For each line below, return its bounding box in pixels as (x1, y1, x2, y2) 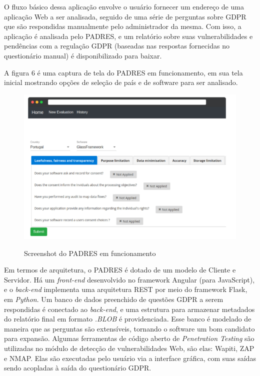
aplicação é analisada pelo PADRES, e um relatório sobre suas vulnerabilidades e (4, 30, 253, 41)
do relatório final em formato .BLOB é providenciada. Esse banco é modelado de (4, 313, 251, 324)
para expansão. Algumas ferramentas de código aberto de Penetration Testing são (4, 333, 254, 343)
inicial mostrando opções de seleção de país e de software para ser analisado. (4, 77, 238, 87)
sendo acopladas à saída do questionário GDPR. (4, 362, 151, 373)
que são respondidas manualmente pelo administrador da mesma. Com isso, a (4, 21, 241, 31)
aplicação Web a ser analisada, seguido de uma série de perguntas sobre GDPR (4, 11, 246, 21)
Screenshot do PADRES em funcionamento (24, 247, 156, 258)
